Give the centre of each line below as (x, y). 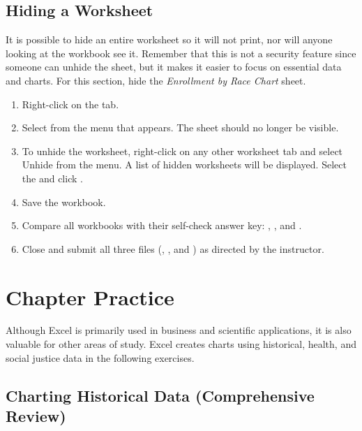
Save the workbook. (64, 202)
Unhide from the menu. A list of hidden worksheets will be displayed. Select (184, 165)
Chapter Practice (90, 297)
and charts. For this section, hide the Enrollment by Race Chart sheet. (156, 80)
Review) (36, 416)
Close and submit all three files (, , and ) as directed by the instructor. (173, 248)
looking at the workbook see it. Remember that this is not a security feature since (181, 53)
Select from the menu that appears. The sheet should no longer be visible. (180, 127)
